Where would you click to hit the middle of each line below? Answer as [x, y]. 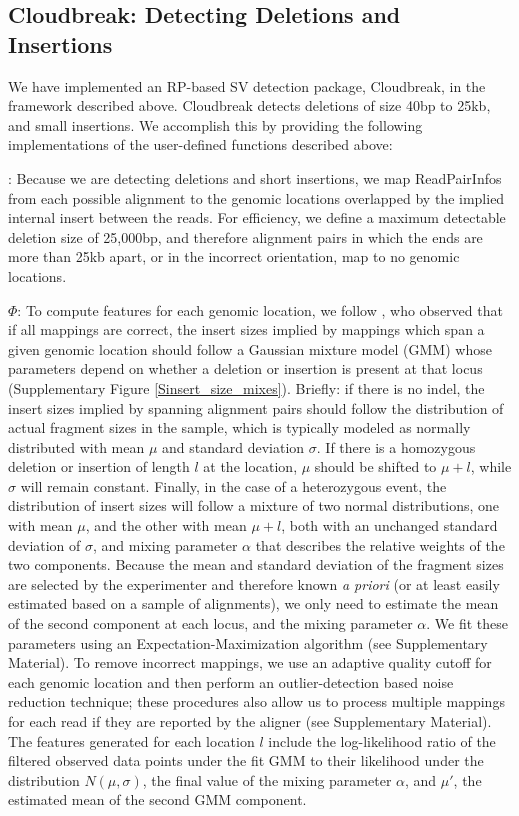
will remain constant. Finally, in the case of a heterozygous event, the [233, 485]
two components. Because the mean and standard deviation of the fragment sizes [256, 564]
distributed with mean [76, 446]
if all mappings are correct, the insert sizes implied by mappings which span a [246, 329]
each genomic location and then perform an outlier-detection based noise [231, 681]
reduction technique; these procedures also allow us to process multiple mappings [256, 701]
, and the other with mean [166, 525]
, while [491, 466]
